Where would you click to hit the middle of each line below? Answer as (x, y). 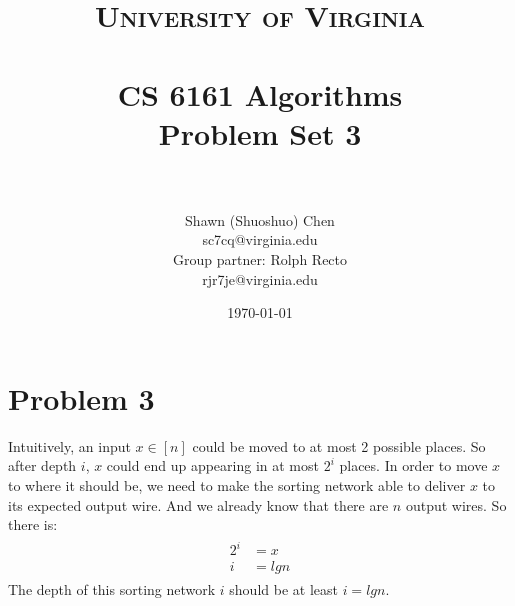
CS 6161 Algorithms (260, 93)
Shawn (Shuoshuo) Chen (260, 219)
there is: (33, 524)
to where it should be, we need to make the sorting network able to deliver (237, 484)
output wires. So (456, 504)
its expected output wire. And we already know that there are (198, 504)
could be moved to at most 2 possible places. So (339, 445)
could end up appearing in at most (212, 465)
